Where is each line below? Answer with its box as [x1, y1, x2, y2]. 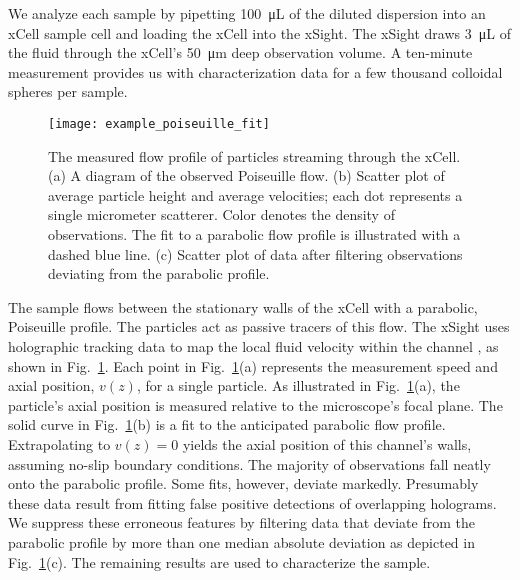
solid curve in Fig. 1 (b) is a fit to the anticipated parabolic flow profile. [8, 414, 446, 435]
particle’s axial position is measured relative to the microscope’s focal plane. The [8, 394, 503, 415]
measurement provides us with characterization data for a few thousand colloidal [8, 61, 503, 82]
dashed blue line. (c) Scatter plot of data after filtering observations [48, 243, 463, 264]
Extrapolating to [8, 433, 111, 454]
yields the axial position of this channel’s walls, [182, 433, 472, 454]
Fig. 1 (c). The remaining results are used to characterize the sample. [8, 551, 431, 572]
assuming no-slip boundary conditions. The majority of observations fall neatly [8, 453, 491, 474]
